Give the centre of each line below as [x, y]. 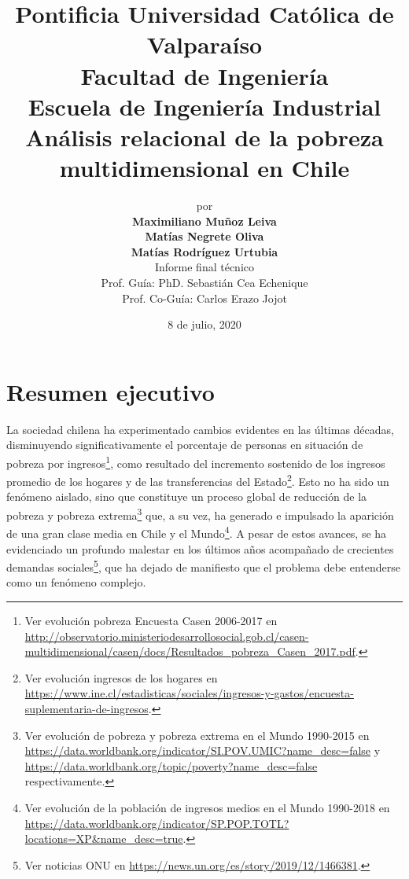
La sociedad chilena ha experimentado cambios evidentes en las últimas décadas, [200, 429]
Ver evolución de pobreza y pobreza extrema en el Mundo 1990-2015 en [197, 735]
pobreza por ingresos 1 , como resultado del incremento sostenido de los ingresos [196, 462]
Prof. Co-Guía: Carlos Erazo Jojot [204, 298]
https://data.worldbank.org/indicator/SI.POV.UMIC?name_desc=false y [203, 750]
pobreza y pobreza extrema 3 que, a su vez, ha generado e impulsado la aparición [200, 514]
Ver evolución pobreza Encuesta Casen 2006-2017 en [151, 620]
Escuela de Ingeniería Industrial [204, 106]
